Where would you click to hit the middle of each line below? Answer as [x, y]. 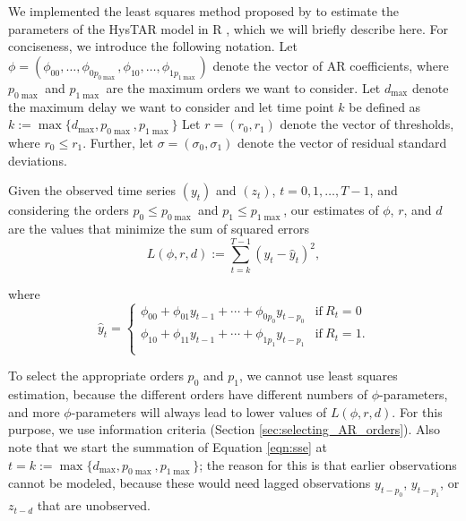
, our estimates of [331, 210]
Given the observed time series [92, 190]
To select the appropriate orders [96, 376]
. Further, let [118, 142]
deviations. [38, 160]
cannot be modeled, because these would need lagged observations [190, 483]
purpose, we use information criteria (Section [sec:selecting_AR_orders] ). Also [224, 429]
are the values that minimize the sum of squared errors [159, 228]
